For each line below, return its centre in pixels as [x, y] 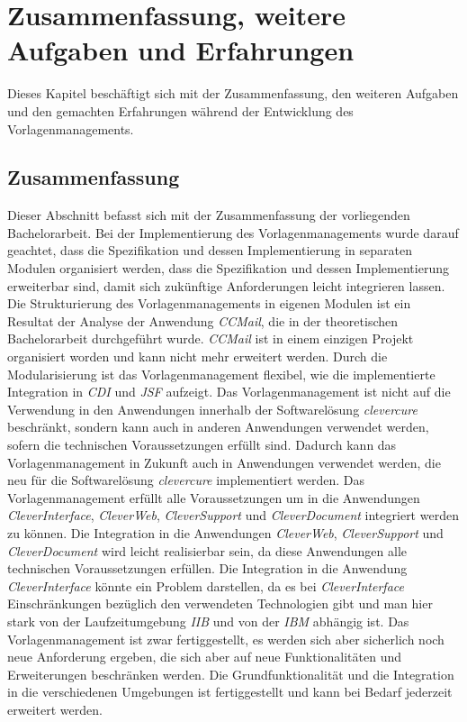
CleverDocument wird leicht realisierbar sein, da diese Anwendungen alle [207, 550]
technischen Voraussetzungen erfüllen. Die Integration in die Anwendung [207, 568]
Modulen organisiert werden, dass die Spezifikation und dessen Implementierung [228, 268]
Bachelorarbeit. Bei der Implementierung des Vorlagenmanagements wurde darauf [233, 232]
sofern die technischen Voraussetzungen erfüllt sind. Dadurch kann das [202, 445]
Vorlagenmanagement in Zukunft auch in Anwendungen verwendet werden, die [224, 462]
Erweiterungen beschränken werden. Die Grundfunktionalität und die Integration [231, 674]
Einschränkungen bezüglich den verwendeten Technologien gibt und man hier [220, 603]
